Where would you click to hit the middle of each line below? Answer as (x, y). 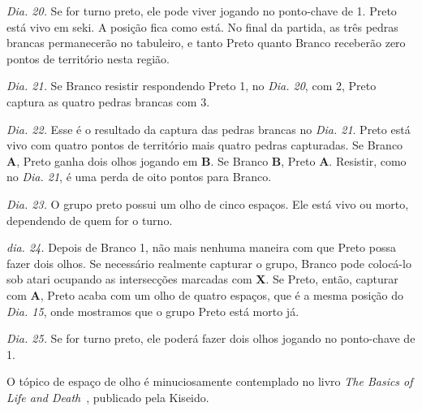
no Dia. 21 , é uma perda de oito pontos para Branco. (139, 177)
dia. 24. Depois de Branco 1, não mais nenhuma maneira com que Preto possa (201, 247)
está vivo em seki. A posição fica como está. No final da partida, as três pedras (202, 26)
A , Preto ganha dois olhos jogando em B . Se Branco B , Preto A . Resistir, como (207, 160)
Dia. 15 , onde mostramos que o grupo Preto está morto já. (153, 311)
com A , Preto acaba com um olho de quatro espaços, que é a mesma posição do (205, 294)
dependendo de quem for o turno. (90, 220)
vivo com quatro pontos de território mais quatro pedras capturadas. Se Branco (205, 145)
